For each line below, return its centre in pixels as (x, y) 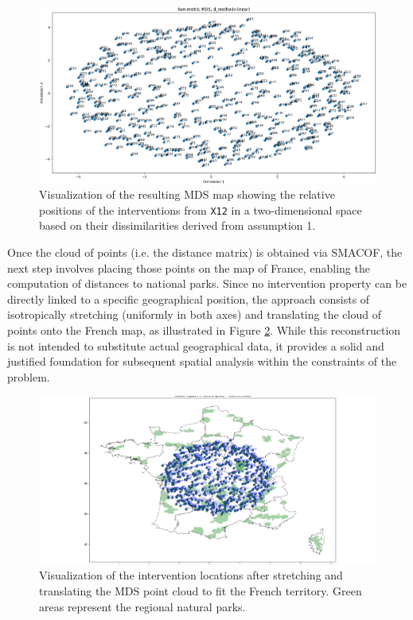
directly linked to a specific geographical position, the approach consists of (189, 298)
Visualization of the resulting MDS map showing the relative (187, 194)
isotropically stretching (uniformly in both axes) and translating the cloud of (194, 314)
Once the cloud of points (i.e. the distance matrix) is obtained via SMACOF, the (205, 252)
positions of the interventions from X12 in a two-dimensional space (201, 209)
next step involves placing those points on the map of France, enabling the (189, 267)
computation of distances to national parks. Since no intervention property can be (207, 283)
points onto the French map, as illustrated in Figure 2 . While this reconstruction (204, 329)
